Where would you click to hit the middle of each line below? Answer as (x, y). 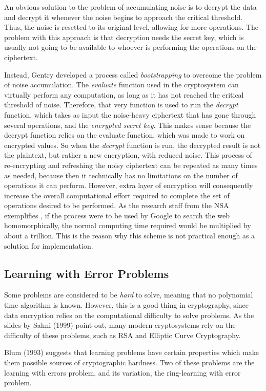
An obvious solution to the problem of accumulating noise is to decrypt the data (130, 7)
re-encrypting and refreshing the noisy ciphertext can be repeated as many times (131, 165)
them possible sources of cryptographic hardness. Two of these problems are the (129, 362)
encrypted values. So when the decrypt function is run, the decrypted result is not (132, 145)
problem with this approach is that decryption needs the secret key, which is (124, 37)
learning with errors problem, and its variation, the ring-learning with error (122, 372)
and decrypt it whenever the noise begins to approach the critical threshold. (124, 17)
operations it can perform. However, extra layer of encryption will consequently (129, 185)
